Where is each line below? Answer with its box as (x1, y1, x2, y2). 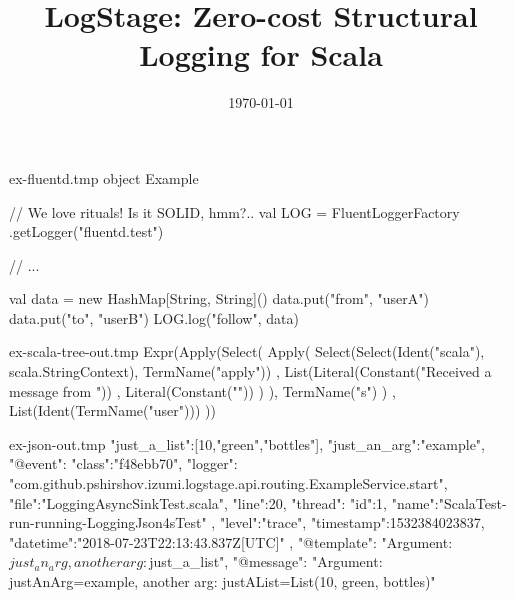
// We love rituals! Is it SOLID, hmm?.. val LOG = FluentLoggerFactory (9, 201, 460, 222)
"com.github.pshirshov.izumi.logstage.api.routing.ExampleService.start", (9, 473, 448, 494)
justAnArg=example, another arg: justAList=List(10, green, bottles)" (9, 571, 436, 591)
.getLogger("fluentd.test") (9, 221, 164, 242)
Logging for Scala (139, 34, 383, 75)
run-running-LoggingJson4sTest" (9, 512, 207, 533)
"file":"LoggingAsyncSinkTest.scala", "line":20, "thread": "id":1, (9, 492, 387, 513)
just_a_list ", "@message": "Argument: (149, 551, 383, 572)
